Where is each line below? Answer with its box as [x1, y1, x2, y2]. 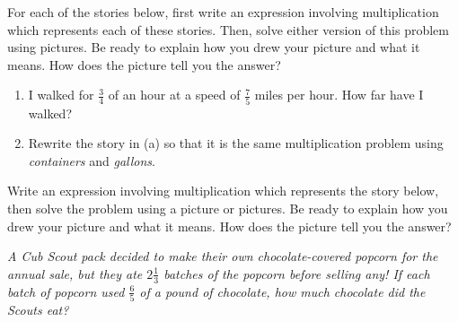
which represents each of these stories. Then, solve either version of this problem [7, 20, 449, 39]
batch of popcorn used [7, 282, 125, 300]
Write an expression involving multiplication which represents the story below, [7, 181, 439, 200]
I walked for [28, 85, 94, 104]
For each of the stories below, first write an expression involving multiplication [7, 3, 439, 21]
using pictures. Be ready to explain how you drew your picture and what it [7, 38, 420, 57]
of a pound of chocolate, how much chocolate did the [139, 282, 426, 300]
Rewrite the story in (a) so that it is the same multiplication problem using [28, 134, 444, 152]
